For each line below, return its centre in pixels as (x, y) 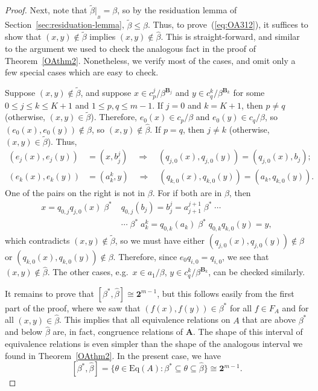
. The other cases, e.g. (88, 272)
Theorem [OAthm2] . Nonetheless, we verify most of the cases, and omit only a (150, 60)
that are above (269, 319)
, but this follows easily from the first (226, 293)
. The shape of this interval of (248, 332)
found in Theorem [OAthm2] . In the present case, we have (113, 355)
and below (24, 332)
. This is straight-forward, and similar (230, 37)
